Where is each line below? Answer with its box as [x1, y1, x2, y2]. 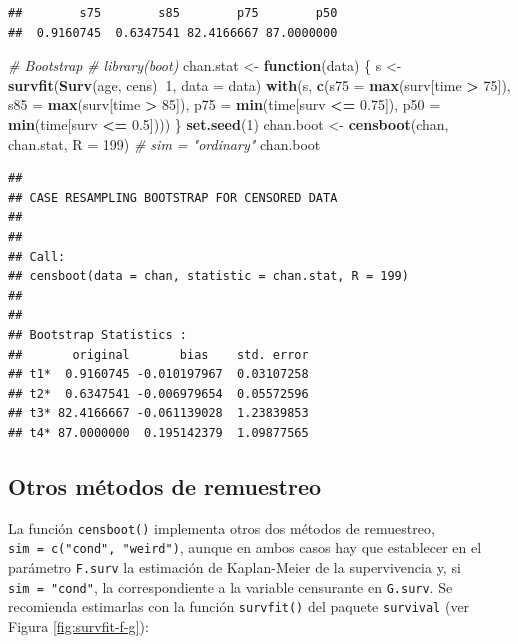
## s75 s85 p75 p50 [8, 6, 338, 20]
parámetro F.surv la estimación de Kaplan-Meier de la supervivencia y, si [8, 556, 461, 577]
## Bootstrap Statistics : [8, 327, 187, 342]
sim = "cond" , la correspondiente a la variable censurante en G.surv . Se [8, 576, 453, 597]
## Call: [8, 249, 66, 264]
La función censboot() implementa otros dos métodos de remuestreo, [8, 517, 435, 538]
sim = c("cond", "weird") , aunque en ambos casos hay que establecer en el [8, 537, 482, 558]
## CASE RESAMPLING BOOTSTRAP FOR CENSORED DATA [8, 190, 338, 205]
